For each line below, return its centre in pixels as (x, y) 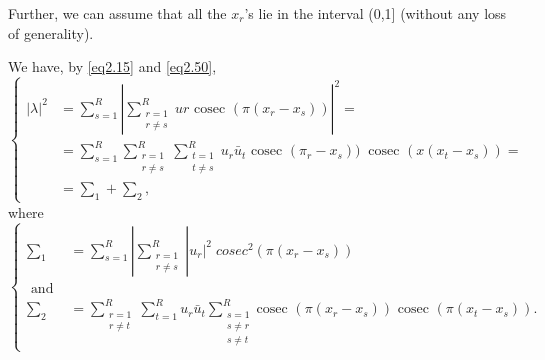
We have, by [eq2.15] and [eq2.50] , (112, 66)
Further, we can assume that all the (117, 13)
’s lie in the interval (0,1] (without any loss (375, 13)
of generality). (51, 32)
